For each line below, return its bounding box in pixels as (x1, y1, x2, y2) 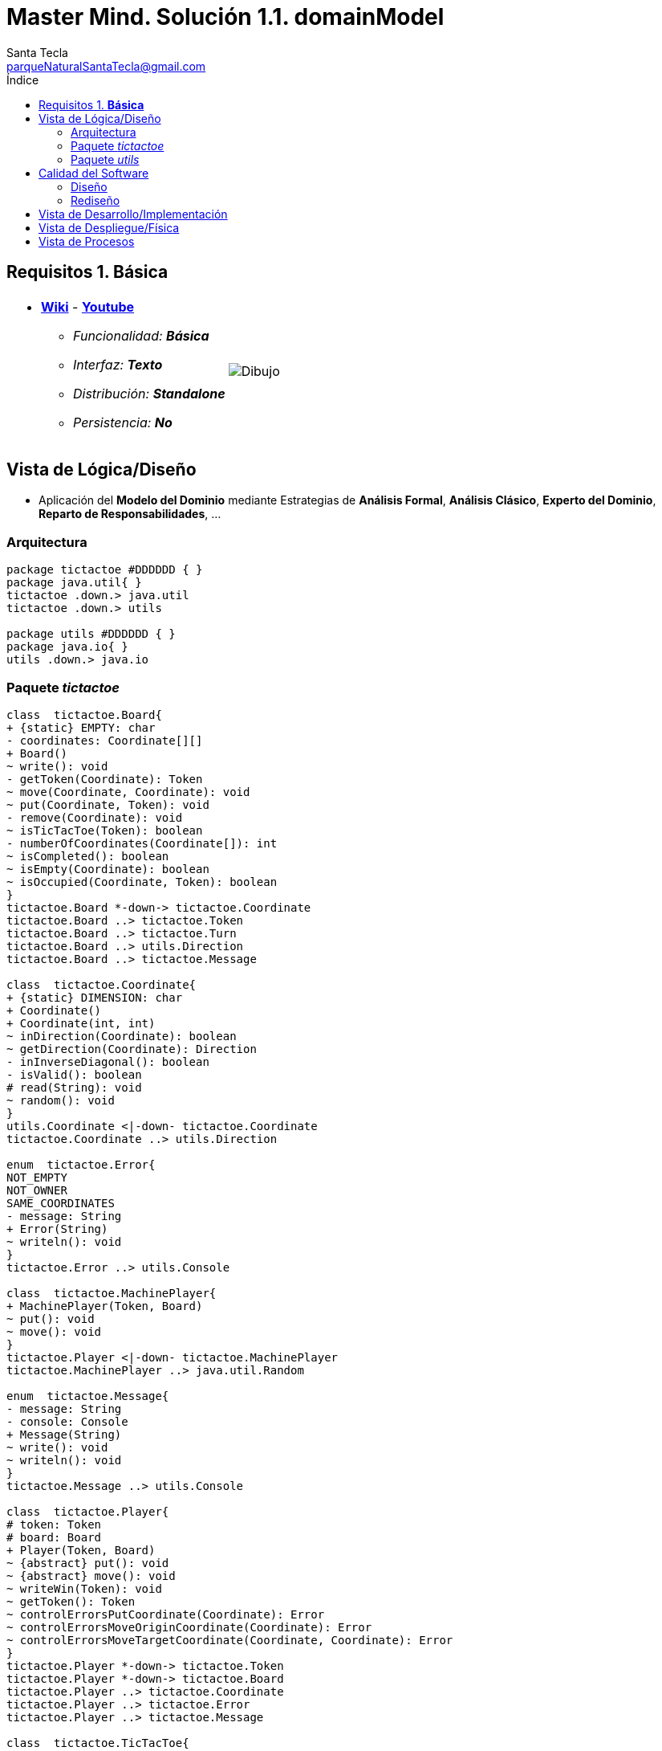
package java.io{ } (6, 640, 128, 654)
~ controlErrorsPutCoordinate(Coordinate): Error (6, 1607, 325, 1621)
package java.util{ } (6, 576, 142, 590)
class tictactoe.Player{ (6, 1504, 169, 1518)
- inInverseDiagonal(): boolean (6, 1055, 209, 1068)
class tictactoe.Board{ (6, 708, 162, 721)
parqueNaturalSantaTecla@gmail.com (6, 59, 206, 73)
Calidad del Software (39, 165, 149, 180)
